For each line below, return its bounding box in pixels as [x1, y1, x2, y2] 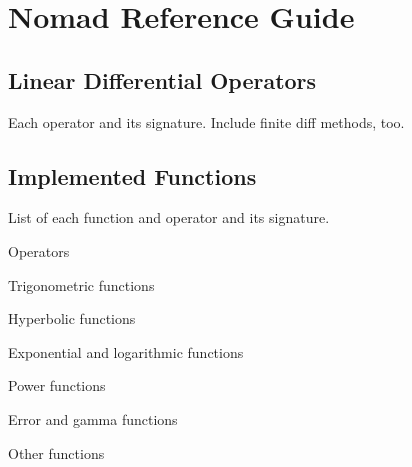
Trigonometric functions [8, 274, 155, 295]
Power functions [8, 375, 106, 396]
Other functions [8, 442, 105, 463]
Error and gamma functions [8, 408, 178, 429]
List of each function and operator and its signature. [8, 207, 330, 228]
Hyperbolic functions [8, 308, 136, 329]
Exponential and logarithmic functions [8, 341, 244, 362]
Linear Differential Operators [8, 64, 317, 95]
